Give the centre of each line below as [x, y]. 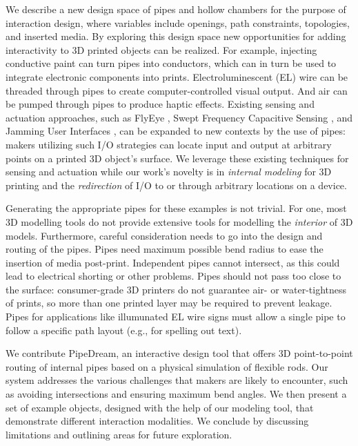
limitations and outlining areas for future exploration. [119, 434]
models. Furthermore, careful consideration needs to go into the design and [164, 235]
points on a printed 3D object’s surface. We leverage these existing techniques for [177, 158]
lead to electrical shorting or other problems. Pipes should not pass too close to [173, 276]
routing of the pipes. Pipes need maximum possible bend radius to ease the [165, 249]
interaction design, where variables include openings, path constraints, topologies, [178, 22]
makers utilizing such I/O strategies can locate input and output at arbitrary [169, 144]
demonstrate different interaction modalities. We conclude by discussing [157, 421]
